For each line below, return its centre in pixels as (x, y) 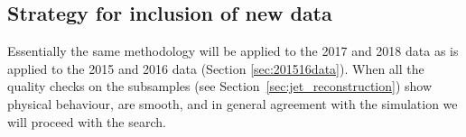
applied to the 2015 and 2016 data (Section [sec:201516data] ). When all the (216, 68)
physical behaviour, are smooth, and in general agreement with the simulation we (233, 103)
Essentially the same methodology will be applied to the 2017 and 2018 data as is (233, 51)
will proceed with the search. (87, 121)
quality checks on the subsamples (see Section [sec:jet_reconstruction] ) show (220, 86)
